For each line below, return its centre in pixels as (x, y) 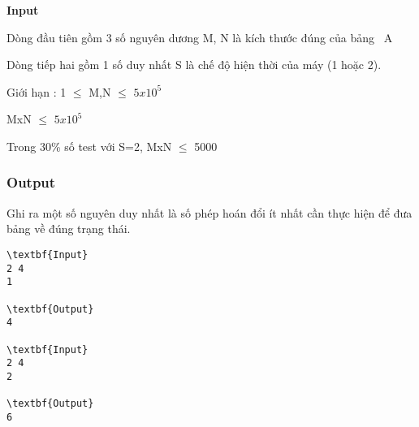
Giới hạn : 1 (37, 91)
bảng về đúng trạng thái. (69, 229)
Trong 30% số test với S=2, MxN (89, 146)
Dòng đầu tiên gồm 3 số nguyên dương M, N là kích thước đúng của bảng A (200, 37)
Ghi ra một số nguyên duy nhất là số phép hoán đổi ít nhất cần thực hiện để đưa (209, 212)
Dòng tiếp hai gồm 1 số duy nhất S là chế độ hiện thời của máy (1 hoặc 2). (194, 65)
